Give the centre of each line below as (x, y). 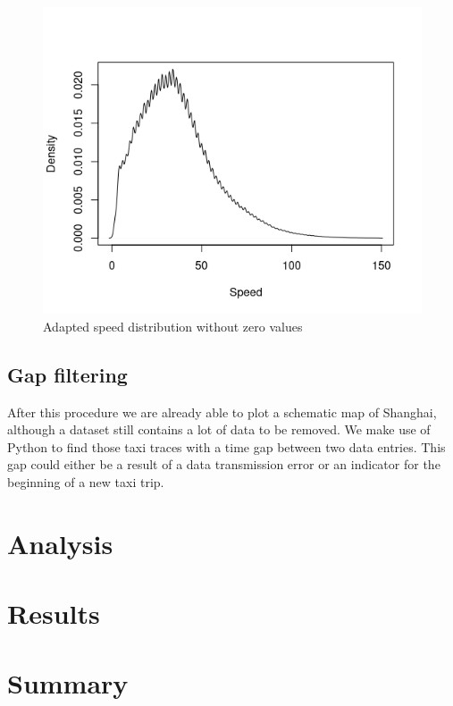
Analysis (60, 543)
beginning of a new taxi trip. (86, 481)
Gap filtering (67, 374)
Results (54, 614)
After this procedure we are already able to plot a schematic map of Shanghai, (222, 412)
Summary (68, 683)
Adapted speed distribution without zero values (173, 326)
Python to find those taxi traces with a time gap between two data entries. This (226, 446)
